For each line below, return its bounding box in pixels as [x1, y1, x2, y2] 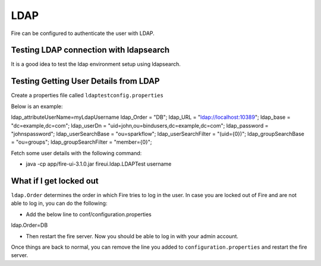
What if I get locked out [11, 176, 99, 186]
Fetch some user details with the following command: [11, 149, 142, 157]
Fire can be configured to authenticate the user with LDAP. [11, 30, 155, 37]
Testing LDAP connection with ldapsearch [11, 45, 170, 55]
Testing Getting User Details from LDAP [11, 76, 160, 86]
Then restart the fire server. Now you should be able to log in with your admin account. [26, 232, 239, 240]
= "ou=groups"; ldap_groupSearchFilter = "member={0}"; [11, 138, 152, 145]
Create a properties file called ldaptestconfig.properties [11, 92, 163, 99]
